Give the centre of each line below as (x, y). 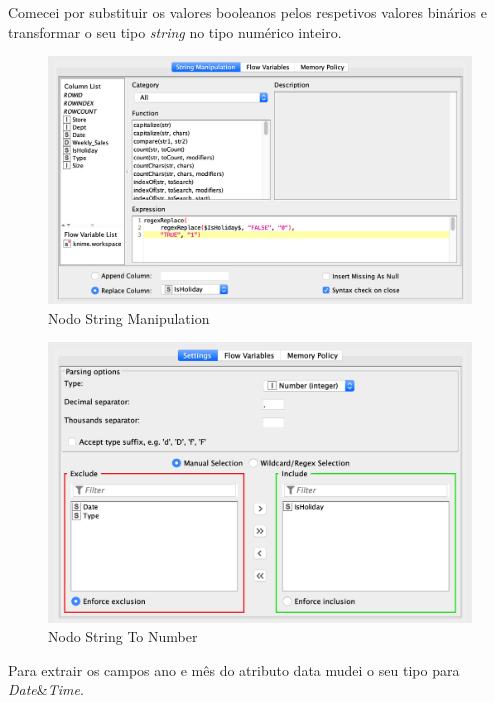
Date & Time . (46, 689)
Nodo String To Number (123, 636)
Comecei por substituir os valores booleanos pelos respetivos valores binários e (247, 12)
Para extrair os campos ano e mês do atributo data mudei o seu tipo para (234, 669)
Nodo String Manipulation (129, 317)
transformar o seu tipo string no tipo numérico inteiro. (175, 31)
